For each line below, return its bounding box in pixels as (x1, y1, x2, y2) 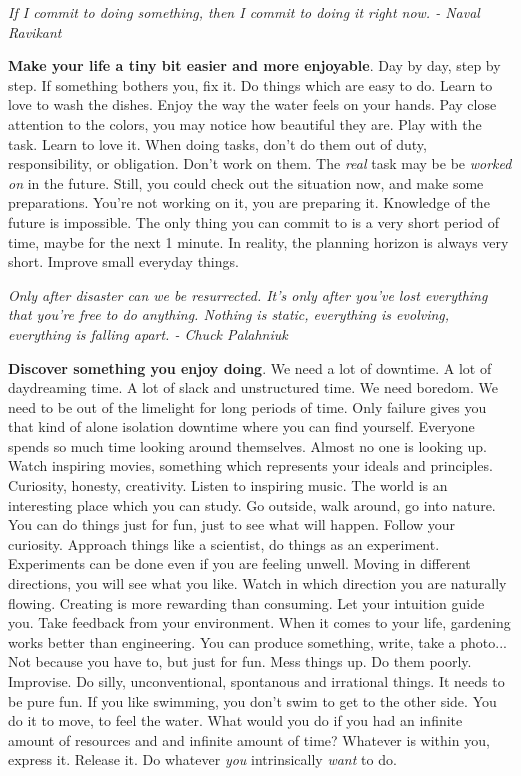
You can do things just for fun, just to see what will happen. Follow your (8, 514, 456, 535)
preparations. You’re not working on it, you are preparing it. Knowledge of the (8, 192, 490, 213)
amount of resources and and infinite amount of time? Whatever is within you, (8, 729, 490, 750)
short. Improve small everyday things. (8, 251, 239, 272)
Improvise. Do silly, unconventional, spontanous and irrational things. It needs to (8, 671, 505, 691)
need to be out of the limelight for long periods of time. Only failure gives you (8, 396, 487, 417)
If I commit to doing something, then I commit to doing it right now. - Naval (8, 2, 480, 22)
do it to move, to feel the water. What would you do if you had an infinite (8, 710, 463, 731)
